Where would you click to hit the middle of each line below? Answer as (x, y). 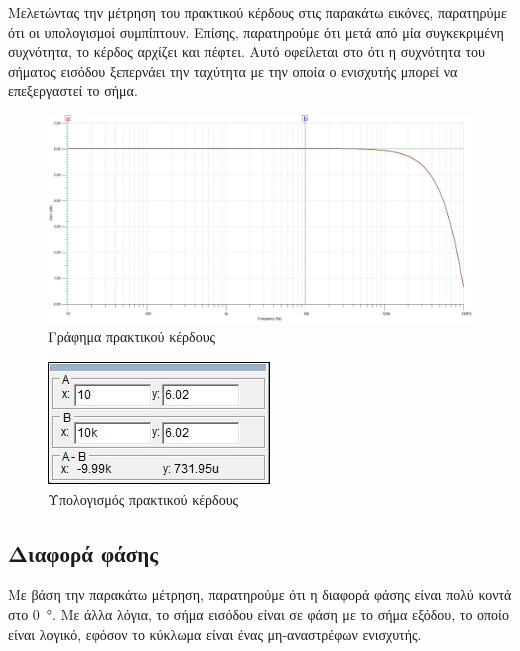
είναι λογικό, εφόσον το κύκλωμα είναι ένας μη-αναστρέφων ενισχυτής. (215, 633)
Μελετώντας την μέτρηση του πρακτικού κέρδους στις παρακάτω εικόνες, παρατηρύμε (257, 12)
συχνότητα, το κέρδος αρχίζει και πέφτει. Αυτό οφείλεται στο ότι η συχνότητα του (246, 51)
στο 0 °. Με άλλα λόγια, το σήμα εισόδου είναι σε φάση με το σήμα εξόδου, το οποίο (258, 614)
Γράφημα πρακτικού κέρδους (132, 336)
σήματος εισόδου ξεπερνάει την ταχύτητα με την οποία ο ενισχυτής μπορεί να (233, 70)
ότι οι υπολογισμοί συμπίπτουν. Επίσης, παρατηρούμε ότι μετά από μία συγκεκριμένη (256, 31)
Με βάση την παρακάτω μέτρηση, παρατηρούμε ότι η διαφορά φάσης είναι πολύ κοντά (260, 594)
